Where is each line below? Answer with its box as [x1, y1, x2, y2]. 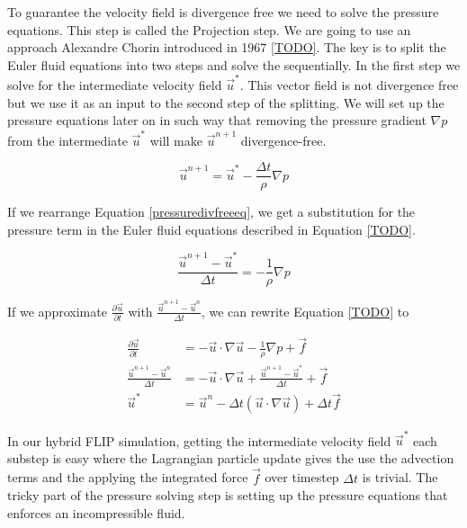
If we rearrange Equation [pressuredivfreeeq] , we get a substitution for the [7, 202, 416, 221]
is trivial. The [362, 468, 438, 487]
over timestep [265, 468, 339, 487]
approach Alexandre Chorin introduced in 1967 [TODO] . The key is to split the [7, 38, 446, 57]
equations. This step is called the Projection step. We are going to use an [7, 20, 411, 39]
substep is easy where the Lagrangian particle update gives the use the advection [7, 448, 454, 467]
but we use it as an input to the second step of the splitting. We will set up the [7, 93, 445, 112]
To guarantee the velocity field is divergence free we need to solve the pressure [7, 3, 439, 21]
